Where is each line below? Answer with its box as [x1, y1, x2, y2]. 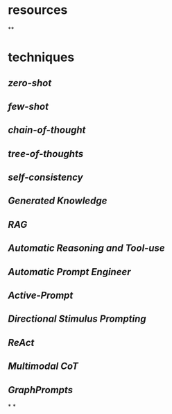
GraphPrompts [8, 384, 74, 396]
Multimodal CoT [8, 361, 79, 372]
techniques [8, 49, 75, 65]
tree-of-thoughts [8, 148, 84, 160]
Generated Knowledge [8, 195, 108, 207]
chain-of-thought [8, 124, 86, 136]
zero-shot [8, 77, 52, 89]
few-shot [8, 100, 49, 113]
